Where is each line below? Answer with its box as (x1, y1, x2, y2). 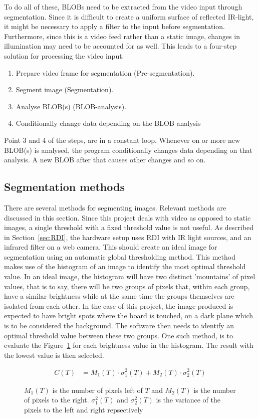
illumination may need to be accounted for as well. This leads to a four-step (4, 41, 237, 51)
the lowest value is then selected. (4, 349, 104, 360)
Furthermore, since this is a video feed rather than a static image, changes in (4, 31, 240, 41)
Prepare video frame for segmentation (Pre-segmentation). (16, 67, 195, 78)
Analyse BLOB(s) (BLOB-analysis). (16, 101, 127, 111)
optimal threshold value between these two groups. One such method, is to (4, 330, 233, 340)
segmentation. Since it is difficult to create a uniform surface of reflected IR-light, (4, 11, 254, 22)
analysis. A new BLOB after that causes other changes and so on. (4, 154, 206, 165)
